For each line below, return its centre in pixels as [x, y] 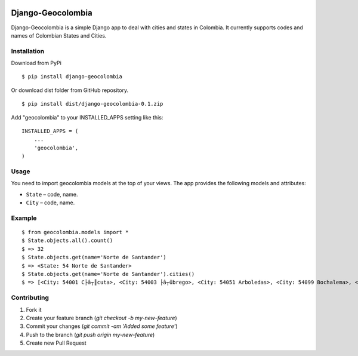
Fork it [34, 309]
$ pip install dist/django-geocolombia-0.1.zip [92, 104]
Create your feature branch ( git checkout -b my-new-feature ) [101, 318]
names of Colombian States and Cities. [59, 35]
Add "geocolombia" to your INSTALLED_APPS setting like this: [87, 117]
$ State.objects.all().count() [67, 241]
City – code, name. [50, 202]
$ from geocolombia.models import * [75, 232]
